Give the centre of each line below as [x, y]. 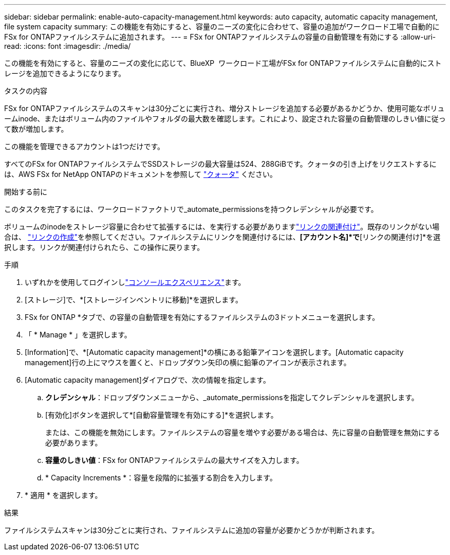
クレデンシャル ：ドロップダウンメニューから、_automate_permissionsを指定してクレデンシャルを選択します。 [232, 397]
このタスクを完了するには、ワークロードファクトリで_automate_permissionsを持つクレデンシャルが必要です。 [191, 209]
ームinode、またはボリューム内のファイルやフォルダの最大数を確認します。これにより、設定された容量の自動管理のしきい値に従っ [225, 119]
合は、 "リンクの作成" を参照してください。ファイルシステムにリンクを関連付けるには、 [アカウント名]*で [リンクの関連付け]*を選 [222, 237]
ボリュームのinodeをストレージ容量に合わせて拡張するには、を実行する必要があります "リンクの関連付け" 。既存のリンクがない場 [222, 227]
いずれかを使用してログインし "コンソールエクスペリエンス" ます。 [135, 282]
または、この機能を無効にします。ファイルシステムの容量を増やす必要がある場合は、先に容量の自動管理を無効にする [243, 432]
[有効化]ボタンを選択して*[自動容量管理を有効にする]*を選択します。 [162, 415]
